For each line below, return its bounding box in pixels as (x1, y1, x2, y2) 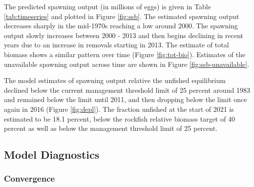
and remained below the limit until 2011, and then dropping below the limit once (4, 94, 247, 104)
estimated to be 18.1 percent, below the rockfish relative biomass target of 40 (4, 113, 235, 124)
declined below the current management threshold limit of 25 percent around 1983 (4, 84, 250, 95)
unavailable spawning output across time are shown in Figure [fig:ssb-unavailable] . (4, 59, 250, 69)
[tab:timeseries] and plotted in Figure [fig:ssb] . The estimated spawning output (4, 11, 239, 21)
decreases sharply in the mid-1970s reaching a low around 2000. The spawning (4, 21, 238, 31)
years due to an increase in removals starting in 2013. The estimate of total (4, 40, 229, 50)
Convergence (4, 172, 55, 185)
